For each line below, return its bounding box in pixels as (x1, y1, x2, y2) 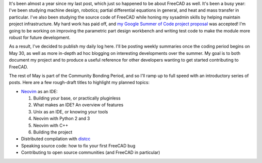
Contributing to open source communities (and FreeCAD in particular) (21, 149, 160, 155)
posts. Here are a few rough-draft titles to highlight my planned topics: (9, 80, 150, 85)
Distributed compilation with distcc (21, 136, 91, 142)
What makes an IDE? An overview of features (33, 102, 124, 108)
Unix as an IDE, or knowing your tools (33, 109, 108, 114)
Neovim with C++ (33, 122, 68, 128)
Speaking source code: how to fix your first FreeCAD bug (21, 143, 136, 148)
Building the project (33, 129, 73, 135)
